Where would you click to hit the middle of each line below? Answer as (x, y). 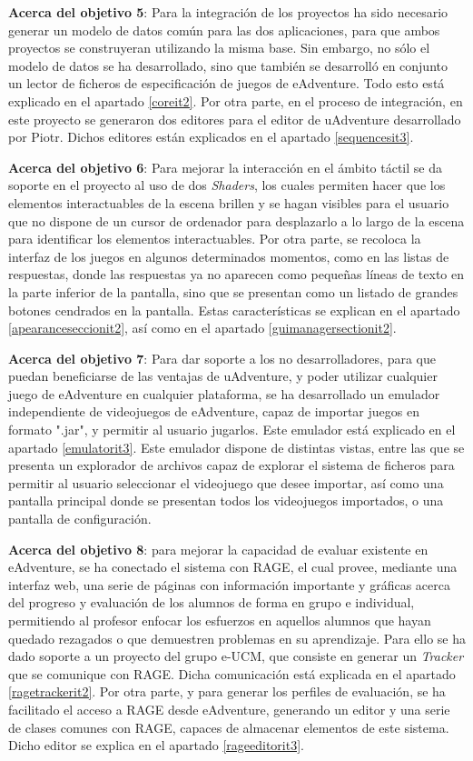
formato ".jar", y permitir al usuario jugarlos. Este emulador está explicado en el (232, 430)
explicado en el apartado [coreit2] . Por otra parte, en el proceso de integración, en (236, 100)
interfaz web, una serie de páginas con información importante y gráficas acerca (229, 584)
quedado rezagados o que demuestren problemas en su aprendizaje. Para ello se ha (237, 638)
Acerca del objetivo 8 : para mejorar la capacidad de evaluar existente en (218, 549)
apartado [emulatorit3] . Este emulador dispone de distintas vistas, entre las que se (236, 447)
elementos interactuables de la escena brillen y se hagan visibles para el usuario (229, 202)
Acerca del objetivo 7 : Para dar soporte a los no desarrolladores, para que (222, 358)
